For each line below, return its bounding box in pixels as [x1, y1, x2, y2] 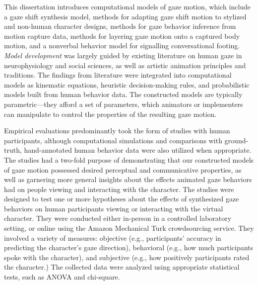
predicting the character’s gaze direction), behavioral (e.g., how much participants [4, 242, 254, 253]
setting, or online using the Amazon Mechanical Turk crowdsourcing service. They [4, 223, 254, 233]
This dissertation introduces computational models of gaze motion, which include [4, 1, 251, 11]
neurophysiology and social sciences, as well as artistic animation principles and [4, 60, 246, 70]
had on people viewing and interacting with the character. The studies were [4, 184, 234, 194]
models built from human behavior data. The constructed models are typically [4, 89, 243, 99]
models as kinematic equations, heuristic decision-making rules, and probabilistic [4, 79, 250, 90]
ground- [224, 135, 249, 145]
